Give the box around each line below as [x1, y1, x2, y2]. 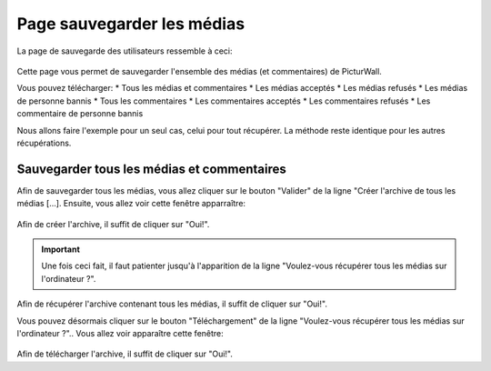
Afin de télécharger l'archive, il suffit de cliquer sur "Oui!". [16, 348, 234, 359]
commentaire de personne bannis [16, 108, 144, 119]
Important [41, 244, 81, 255]
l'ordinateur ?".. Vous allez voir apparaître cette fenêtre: [16, 327, 225, 338]
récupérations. [16, 137, 72, 148]
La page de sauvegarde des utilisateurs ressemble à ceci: [16, 45, 233, 56]
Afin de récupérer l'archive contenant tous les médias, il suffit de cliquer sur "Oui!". [16, 298, 327, 309]
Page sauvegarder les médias [16, 14, 245, 34]
